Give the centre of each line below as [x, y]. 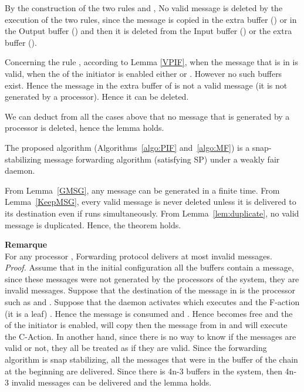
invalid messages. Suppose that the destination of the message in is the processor [150, 290]
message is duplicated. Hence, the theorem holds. [93, 224]
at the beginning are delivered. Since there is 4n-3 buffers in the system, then [143, 371]
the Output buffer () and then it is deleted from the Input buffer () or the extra [148, 31]
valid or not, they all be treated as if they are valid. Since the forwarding [136, 348]
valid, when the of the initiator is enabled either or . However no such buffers [143, 73]
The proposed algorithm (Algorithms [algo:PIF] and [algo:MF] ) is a [127, 147]
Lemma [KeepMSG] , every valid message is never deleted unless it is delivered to [151, 202]
